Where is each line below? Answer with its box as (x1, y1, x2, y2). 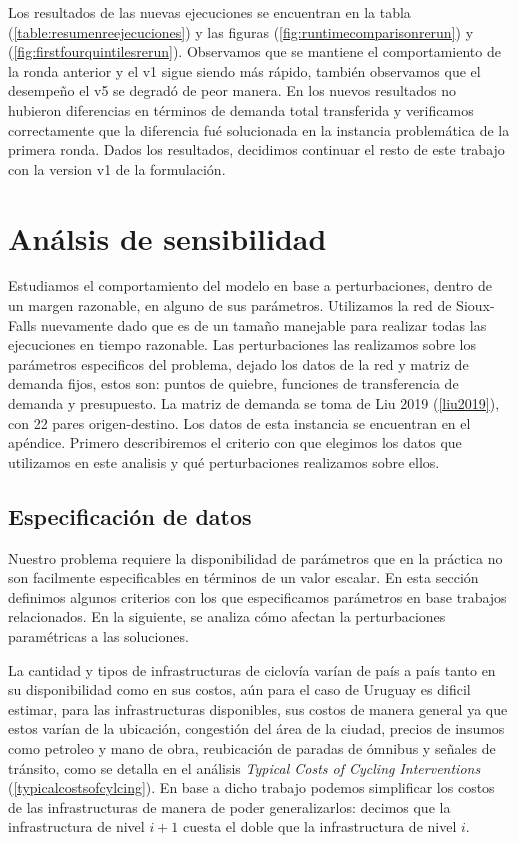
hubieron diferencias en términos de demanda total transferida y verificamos (8, 99, 474, 120)
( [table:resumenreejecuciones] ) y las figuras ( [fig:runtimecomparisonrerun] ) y (8, 21, 474, 42)
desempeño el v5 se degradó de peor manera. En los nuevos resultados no (8, 80, 456, 101)
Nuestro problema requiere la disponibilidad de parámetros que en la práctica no (8, 547, 503, 568)
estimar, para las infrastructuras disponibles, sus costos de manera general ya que (8, 698, 508, 719)
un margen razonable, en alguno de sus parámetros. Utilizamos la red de (8, 295, 452, 316)
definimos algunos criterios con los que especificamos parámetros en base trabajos (8, 586, 507, 607)
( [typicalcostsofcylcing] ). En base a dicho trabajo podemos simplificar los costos (8, 777, 495, 798)
